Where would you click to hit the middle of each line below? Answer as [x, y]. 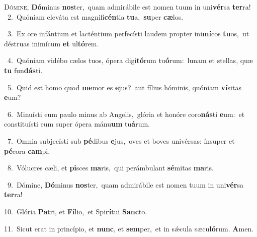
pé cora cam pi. [27, 151]
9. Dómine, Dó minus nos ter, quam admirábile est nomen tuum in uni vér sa [125, 184]
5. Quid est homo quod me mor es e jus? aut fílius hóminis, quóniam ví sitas [124, 87]
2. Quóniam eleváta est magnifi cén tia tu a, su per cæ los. [95, 16]
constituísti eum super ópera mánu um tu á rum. [77, 124]
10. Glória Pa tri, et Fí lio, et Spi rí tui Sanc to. [76, 211]
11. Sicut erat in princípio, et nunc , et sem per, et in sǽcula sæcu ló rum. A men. [129, 228]
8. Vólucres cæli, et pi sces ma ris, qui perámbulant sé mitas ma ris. [110, 168]
